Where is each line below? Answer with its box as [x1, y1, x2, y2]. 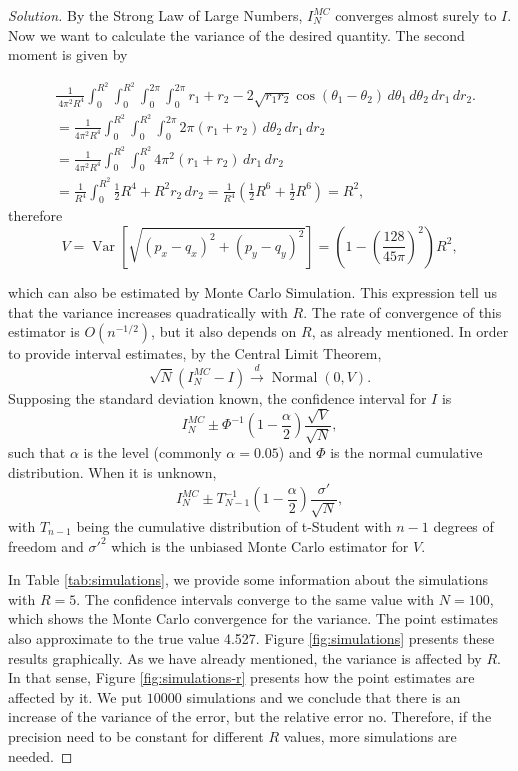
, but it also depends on [151, 321, 297, 342]
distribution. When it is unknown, [8, 461, 217, 482]
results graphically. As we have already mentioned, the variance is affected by [8, 647, 482, 668]
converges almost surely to [335, 5, 497, 25]
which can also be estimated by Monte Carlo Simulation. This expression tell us [8, 281, 497, 302]
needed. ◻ [8, 745, 73, 766]
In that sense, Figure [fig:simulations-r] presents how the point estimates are [8, 667, 475, 688]
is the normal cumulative [330, 442, 483, 463]
